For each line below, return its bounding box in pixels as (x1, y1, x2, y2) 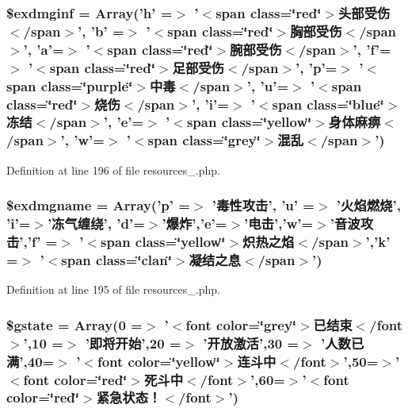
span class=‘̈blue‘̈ (272, 94, 384, 114)
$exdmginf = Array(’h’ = (6, 2, 173, 22)
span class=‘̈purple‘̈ (6, 75, 133, 95)
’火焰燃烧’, (336, 195, 401, 215)
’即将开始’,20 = (85, 333, 181, 352)
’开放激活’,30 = (203, 333, 299, 352)
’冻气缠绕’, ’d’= (47, 214, 145, 233)
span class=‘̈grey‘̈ (147, 130, 261, 150)
